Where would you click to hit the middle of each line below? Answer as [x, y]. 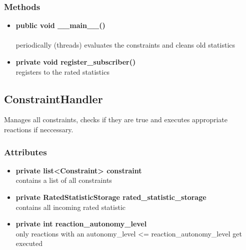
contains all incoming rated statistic [71, 207]
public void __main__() [60, 25]
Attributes [25, 152]
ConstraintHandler [53, 98]
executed [29, 243]
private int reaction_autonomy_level [81, 224]
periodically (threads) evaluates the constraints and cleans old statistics [125, 45]
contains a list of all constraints [64, 180]
